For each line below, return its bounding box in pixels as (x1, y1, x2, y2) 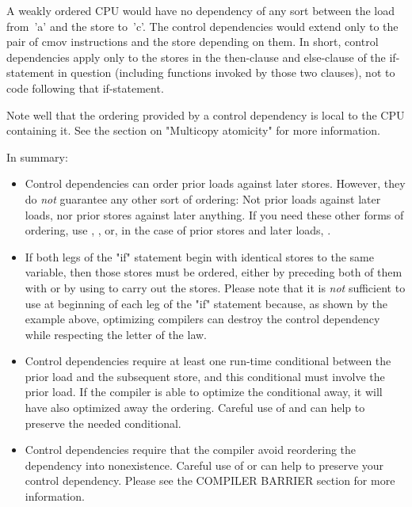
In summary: (6, 148, 68, 165)
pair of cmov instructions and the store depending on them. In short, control (6, 33, 379, 50)
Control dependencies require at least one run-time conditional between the (25, 353, 391, 369)
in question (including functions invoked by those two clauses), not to (58, 64, 395, 81)
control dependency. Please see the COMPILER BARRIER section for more (25, 472, 395, 489)
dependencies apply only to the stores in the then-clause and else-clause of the (6, 48, 386, 65)
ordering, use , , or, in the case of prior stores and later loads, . (25, 222, 331, 238)
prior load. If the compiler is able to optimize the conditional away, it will (25, 383, 383, 400)
